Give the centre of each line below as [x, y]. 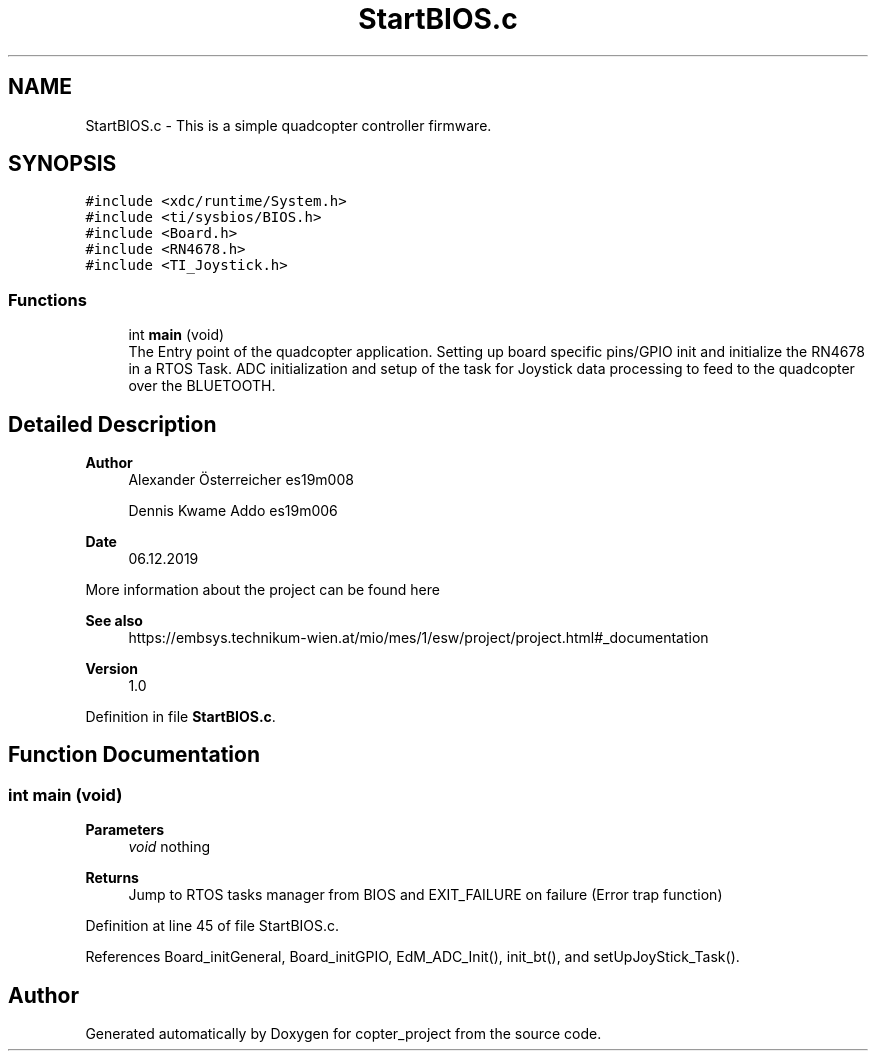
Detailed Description [112, 424]
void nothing [169, 847]
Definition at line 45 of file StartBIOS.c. [212, 926]
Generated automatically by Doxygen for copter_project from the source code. [343, 1034]
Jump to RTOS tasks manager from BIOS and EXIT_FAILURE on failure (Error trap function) [425, 895]
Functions [47, 299]
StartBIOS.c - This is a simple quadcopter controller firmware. [288, 125]
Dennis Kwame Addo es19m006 [233, 511]
